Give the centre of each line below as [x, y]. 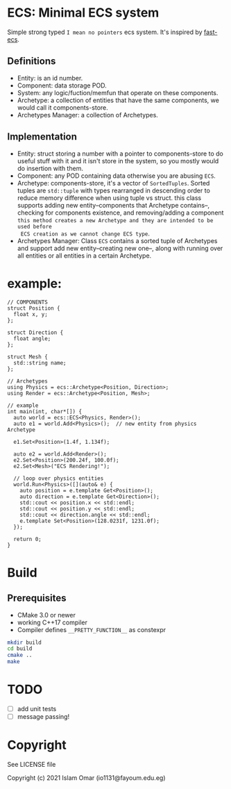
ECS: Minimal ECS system [83, 13]
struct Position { [34, 308]
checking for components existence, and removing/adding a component [120, 213]
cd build [20, 649]
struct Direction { [35, 332]
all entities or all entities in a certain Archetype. [84, 256]
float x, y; [31, 314]
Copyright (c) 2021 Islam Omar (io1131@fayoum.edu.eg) [86, 778]
